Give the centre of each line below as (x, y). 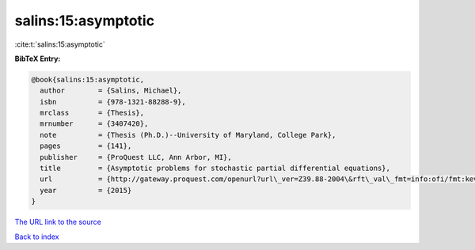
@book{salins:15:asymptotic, (88, 80)
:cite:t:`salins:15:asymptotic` (60, 44)
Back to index (37, 237)
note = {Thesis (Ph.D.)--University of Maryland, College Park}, (188, 135)
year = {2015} (86, 190)
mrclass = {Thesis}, (92, 113)
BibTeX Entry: (38, 59)
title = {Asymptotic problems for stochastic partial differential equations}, (215, 169)
